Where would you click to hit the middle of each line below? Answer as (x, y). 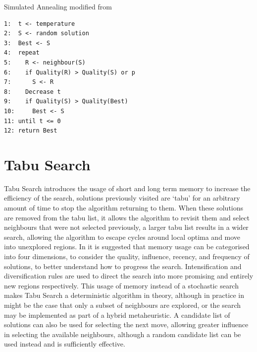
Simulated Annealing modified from (58, 6)
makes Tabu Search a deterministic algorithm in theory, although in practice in (124, 295)
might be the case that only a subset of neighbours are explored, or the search (123, 305)
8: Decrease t (32, 92)
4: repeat (22, 53)
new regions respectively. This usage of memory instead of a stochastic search (121, 285)
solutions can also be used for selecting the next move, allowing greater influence (126, 324)
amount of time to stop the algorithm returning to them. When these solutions (124, 208)
